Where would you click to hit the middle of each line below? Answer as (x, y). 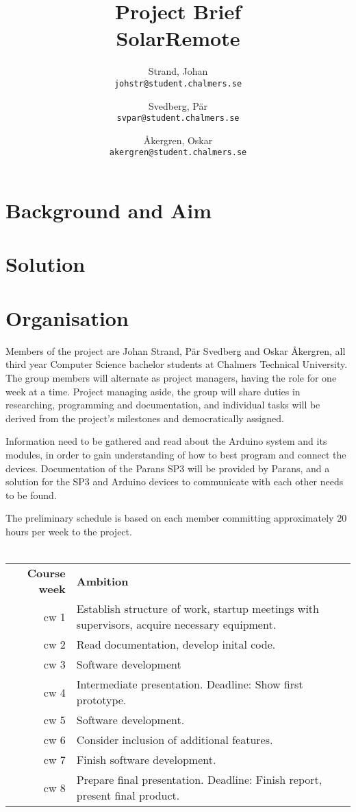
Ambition (102, 581)
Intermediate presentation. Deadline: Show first (190, 684)
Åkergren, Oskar (178, 140)
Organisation (67, 317)
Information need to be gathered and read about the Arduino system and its (166, 441)
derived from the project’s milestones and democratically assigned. (145, 418)
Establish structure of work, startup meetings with (198, 609)
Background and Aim (109, 210)
